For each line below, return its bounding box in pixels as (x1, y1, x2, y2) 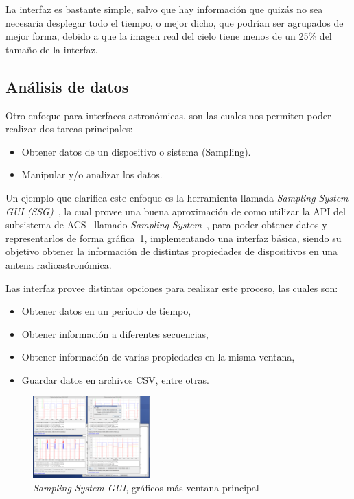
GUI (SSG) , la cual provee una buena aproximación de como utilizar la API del (5, 204, 346, 218)
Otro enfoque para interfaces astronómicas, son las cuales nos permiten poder (5, 108, 331, 122)
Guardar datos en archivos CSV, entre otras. (21, 372, 209, 387)
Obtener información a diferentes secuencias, (21, 326, 209, 341)
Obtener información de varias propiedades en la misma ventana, (21, 350, 295, 364)
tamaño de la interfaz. (5, 42, 98, 56)
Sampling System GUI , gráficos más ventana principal (33, 480, 259, 494)
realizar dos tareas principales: (5, 121, 133, 136)
